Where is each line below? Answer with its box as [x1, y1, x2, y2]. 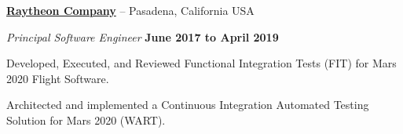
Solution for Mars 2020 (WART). [6, 111, 166, 128]
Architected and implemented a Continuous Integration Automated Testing [6, 96, 369, 113]
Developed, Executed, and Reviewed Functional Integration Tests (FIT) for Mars [6, 55, 397, 71]
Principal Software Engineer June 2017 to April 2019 [6, 28, 279, 45]
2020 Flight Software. [6, 70, 109, 86]
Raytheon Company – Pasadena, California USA [6, 2, 255, 18]
